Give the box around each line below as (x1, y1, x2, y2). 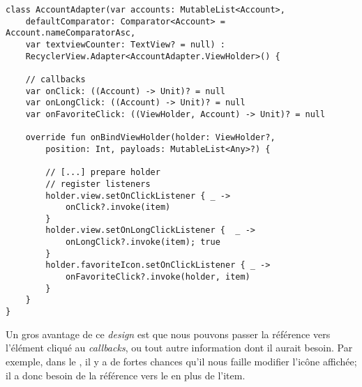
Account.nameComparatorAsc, (6, 28, 136, 38)
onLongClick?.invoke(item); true (65, 237, 220, 248)
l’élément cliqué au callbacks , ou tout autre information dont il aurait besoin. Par (6, 340, 353, 355)
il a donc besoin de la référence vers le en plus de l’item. (6, 367, 246, 382)
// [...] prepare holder (45, 167, 160, 178)
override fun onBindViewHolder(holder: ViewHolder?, (25, 132, 276, 143)
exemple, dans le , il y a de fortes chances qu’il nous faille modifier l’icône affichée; (6, 354, 357, 368)
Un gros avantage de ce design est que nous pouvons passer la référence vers (6, 326, 331, 341)
